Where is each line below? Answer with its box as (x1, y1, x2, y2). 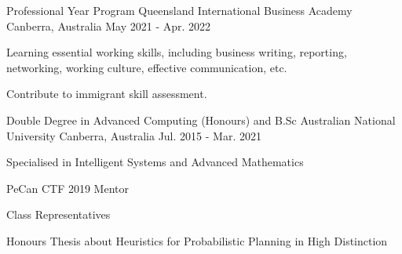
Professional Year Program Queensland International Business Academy (6, 2, 353, 18)
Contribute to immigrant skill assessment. (6, 85, 207, 102)
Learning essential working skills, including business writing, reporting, (6, 44, 347, 60)
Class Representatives (6, 206, 111, 223)
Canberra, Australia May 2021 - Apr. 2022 (6, 17, 211, 34)
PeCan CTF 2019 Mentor (6, 180, 129, 196)
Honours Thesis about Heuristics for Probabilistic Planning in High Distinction (6, 232, 388, 249)
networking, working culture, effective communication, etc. (6, 59, 287, 75)
